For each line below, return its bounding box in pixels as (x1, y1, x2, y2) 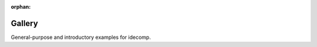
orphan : (11, 3, 31, 10)
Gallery (11, 18, 38, 28)
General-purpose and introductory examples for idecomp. (11, 34, 151, 41)
